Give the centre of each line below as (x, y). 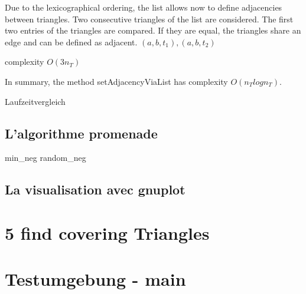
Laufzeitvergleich (35, 101)
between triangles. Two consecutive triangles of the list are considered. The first (149, 19)
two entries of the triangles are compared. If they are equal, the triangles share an (153, 30)
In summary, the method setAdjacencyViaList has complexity (116, 81)
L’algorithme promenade (81, 133)
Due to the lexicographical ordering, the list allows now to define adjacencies (144, 7)
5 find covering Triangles (107, 232)
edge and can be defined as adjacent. (71, 42)
